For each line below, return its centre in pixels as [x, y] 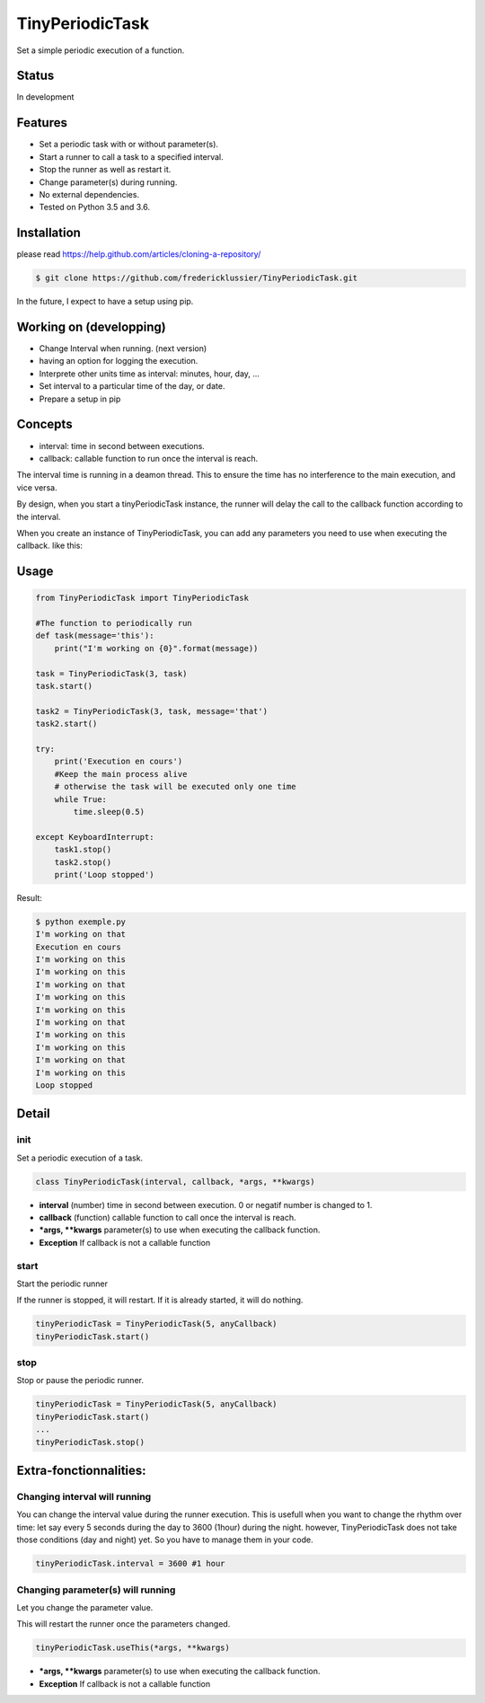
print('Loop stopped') [104, 874]
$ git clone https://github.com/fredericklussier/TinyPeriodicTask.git [197, 278]
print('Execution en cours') [119, 762]
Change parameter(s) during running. [108, 182]
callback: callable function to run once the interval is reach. [149, 458]
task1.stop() [83, 850]
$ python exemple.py [80, 922]
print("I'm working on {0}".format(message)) [156, 648]
